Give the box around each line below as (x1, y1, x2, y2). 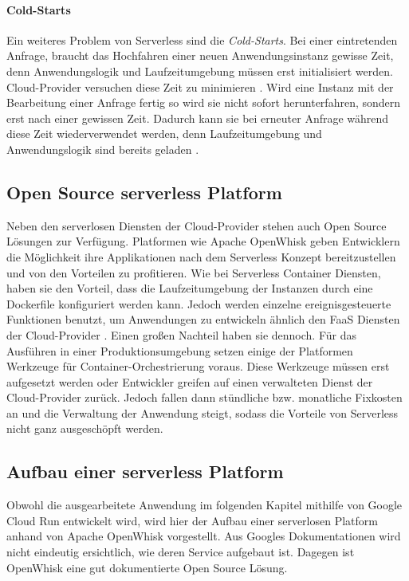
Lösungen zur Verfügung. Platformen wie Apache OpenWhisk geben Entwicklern (6, 233, 400, 249)
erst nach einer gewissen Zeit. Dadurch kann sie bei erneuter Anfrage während (6, 109, 389, 126)
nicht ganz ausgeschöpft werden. (6, 420, 163, 437)
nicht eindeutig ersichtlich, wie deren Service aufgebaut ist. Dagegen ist (6, 544, 355, 560)
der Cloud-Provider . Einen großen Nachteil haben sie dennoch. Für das (6, 326, 356, 343)
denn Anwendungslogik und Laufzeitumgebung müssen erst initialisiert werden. (6, 62, 393, 79)
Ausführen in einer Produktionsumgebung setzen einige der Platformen (6, 342, 353, 359)
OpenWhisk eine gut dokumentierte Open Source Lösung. (6, 559, 288, 575)
